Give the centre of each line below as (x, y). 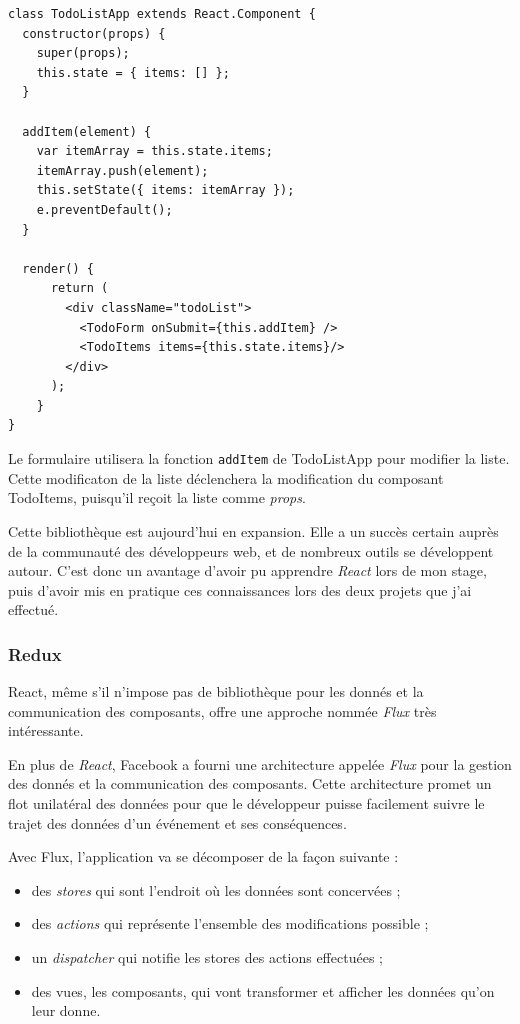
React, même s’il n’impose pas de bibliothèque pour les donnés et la (216, 691)
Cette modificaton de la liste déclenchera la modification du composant (226, 477)
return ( (79, 288)
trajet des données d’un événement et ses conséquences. (177, 822)
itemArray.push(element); (122, 170)
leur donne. (66, 1010)
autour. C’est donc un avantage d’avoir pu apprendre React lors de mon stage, (247, 570)
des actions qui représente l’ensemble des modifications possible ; (230, 923)
